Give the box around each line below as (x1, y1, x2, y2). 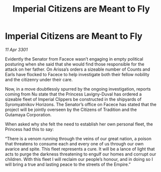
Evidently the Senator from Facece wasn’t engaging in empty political (5, 56, 144, 62)
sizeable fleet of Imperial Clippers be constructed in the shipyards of (5, 96, 142, 102)
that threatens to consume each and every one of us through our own (5, 141, 144, 146)
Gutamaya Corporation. (5, 111, 52, 117)
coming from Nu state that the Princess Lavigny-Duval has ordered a (5, 91, 142, 97)
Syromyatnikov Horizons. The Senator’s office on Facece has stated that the (5, 101, 157, 107)
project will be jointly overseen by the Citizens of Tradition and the (5, 107, 137, 112)
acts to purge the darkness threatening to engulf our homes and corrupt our (5, 151, 156, 157)
